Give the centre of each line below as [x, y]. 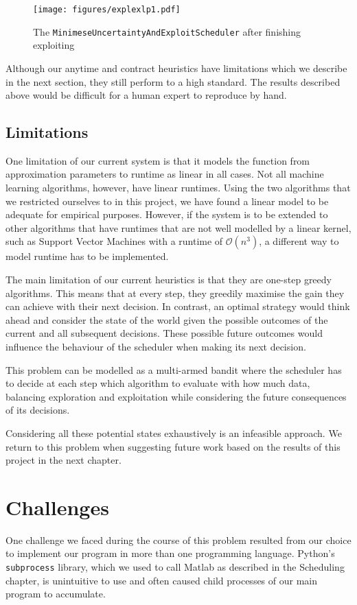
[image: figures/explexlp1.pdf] [107, 10]
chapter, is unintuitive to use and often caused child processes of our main [162, 580]
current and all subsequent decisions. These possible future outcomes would [164, 333]
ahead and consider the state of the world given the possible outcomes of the [167, 319]
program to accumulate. [56, 594]
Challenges [57, 507]
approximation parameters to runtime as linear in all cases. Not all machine [165, 174]
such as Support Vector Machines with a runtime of [114, 241]
